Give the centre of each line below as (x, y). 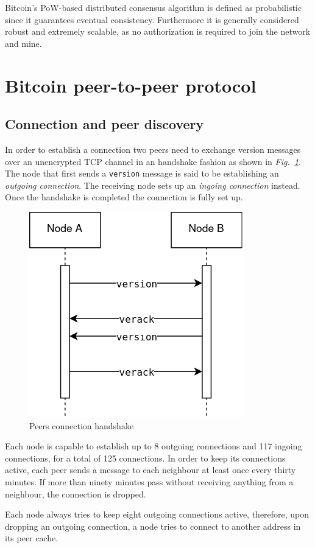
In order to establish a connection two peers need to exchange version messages (153, 149)
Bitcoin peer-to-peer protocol (131, 85)
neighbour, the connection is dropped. (76, 494)
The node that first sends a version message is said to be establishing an (142, 173)
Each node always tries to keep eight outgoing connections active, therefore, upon (157, 514)
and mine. (23, 43)
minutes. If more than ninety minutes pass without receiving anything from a (149, 481)
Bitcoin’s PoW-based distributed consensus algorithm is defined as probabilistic (153, 7)
